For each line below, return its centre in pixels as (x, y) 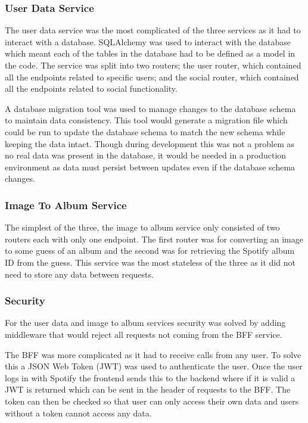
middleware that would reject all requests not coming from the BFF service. (144, 334)
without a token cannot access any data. (78, 413)
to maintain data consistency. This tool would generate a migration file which (146, 120)
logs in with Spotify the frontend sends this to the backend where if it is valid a (150, 377)
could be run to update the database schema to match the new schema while (145, 131)
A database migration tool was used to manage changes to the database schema (150, 108)
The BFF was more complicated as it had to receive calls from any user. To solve (153, 354)
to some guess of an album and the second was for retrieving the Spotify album (150, 251)
